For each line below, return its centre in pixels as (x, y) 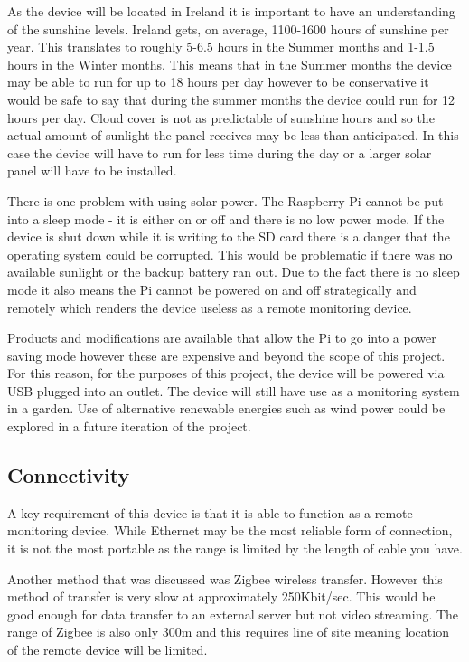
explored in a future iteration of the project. (129, 426)
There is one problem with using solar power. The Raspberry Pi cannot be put (225, 200)
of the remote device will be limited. (108, 650)
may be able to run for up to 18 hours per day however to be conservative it (218, 82)
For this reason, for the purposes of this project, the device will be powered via (226, 373)
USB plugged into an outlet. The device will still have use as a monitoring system (234, 390)
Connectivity (69, 475)
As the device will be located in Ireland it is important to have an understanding (231, 11)
